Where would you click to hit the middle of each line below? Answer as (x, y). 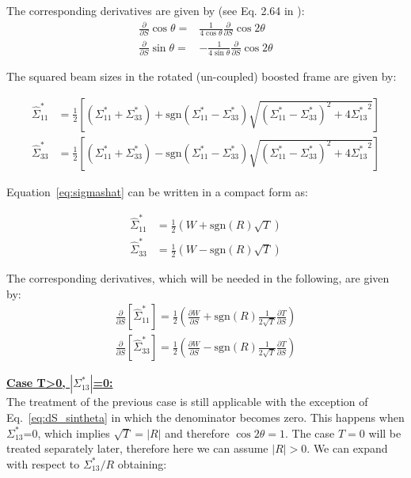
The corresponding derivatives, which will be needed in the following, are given (198, 278)
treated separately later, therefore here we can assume (137, 448)
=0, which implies (67, 432)
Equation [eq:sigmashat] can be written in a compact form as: (157, 191)
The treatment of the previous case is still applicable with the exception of (187, 402)
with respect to (43, 463)
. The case (310, 432)
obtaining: (142, 463)
